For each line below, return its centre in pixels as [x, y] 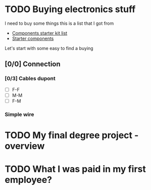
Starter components [33, 38]
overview [25, 146]
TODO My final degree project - [72, 135]
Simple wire [19, 114]
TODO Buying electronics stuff [70, 9]
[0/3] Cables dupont [30, 78]
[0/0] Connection [33, 64]
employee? [29, 180]
